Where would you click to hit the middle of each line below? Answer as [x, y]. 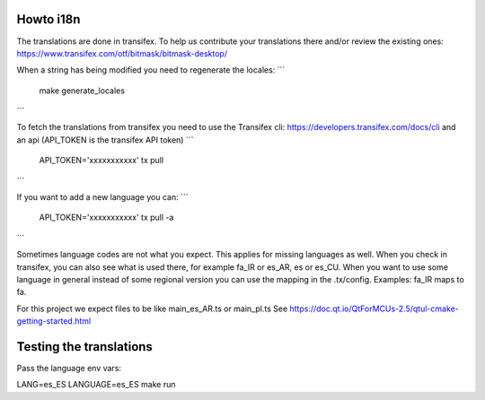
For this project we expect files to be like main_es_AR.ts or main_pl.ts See [152, 309]
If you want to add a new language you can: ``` [102, 197]
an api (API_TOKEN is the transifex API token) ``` [105, 140]
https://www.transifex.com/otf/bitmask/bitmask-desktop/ [122, 53]
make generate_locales [82, 91]
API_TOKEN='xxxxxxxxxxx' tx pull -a [106, 217]
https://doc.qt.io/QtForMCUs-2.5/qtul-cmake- [375, 309]
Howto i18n [48, 19]
